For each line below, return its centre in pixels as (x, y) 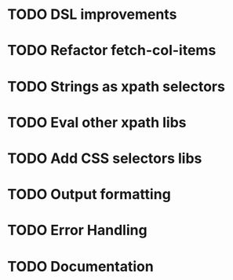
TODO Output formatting (89, 195)
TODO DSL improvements (92, 15)
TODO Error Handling (77, 230)
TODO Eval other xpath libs (97, 122)
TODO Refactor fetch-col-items (112, 51)
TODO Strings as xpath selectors (116, 86)
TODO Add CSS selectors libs (105, 158)
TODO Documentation (80, 266)
